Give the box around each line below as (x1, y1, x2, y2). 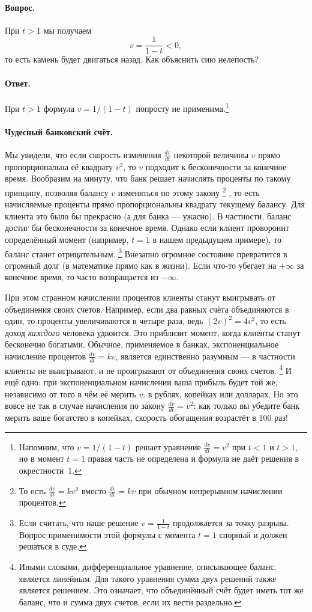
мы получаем (43, 23, 92, 36)
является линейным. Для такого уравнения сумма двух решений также (19, 572, 277, 584)
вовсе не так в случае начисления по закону (5, 399, 165, 412)
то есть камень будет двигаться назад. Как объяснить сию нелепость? (5, 53, 259, 66)
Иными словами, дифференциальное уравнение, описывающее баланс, (19, 560, 277, 573)
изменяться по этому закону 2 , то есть (118, 184, 260, 198)
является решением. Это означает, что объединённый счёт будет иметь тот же (19, 584, 304, 596)
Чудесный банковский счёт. (5, 125, 113, 138)
